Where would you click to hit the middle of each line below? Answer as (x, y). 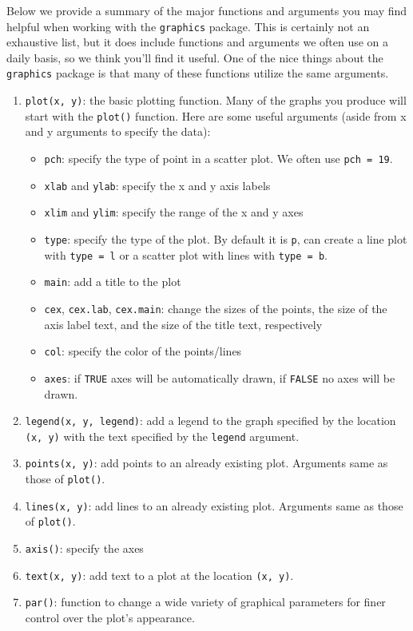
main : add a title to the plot (113, 282)
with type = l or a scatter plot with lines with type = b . (186, 254)
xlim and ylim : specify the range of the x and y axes (174, 212)
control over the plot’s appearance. (110, 617)
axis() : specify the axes (84, 548)
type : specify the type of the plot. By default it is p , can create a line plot (226, 238)
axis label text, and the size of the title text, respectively (183, 324)
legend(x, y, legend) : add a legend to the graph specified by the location (210, 421)
